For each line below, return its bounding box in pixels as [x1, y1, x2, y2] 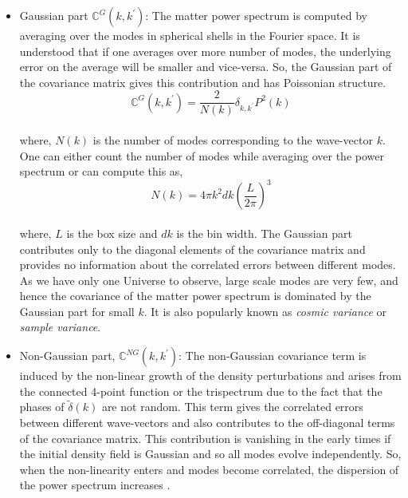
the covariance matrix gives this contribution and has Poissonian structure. [19, 73, 386, 90]
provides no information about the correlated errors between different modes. [19, 256, 396, 273]
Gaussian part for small [19, 302, 135, 319]
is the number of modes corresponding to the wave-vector [92, 132, 373, 148]
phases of [19, 398, 65, 415]
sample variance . [19, 318, 101, 335]
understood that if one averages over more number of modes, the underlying [19, 42, 391, 59]
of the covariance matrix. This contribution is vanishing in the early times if [19, 429, 391, 446]
